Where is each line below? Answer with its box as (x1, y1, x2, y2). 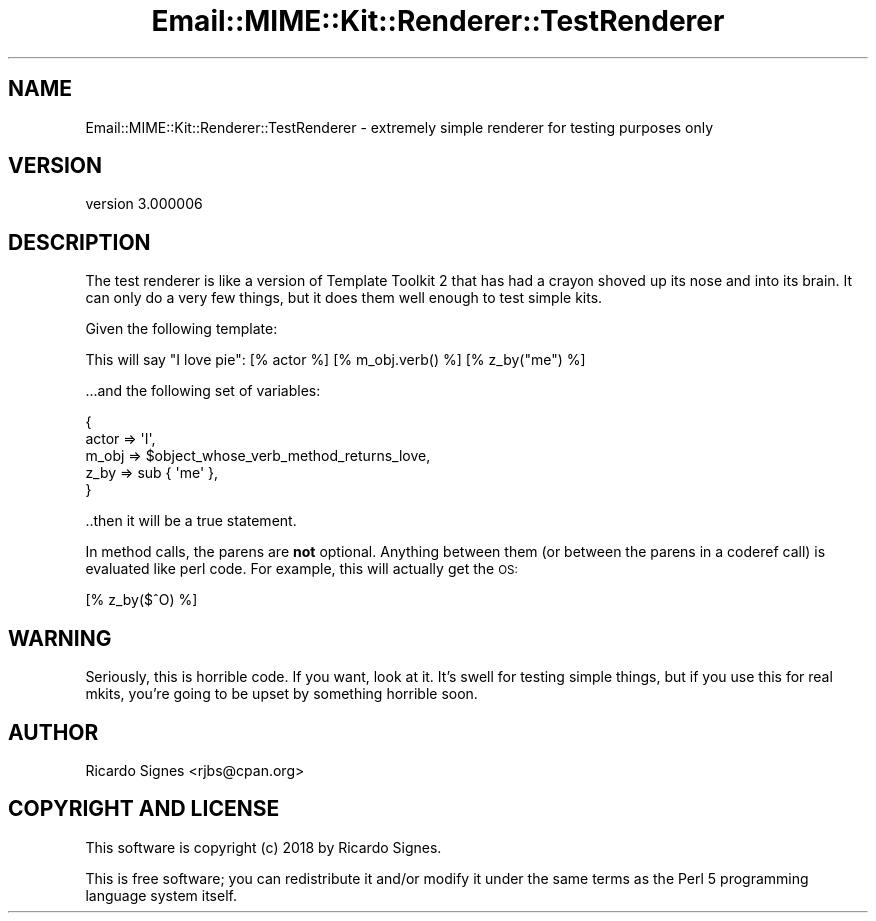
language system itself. (85, 886, 237, 904)
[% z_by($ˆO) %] (85, 591, 198, 609)
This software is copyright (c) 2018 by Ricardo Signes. (85, 838, 442, 856)
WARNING (8, 625, 112, 651)
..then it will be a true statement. (85, 512, 297, 530)
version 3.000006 (85, 195, 203, 213)
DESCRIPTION (8, 229, 151, 255)
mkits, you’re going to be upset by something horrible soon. (85, 685, 478, 703)
